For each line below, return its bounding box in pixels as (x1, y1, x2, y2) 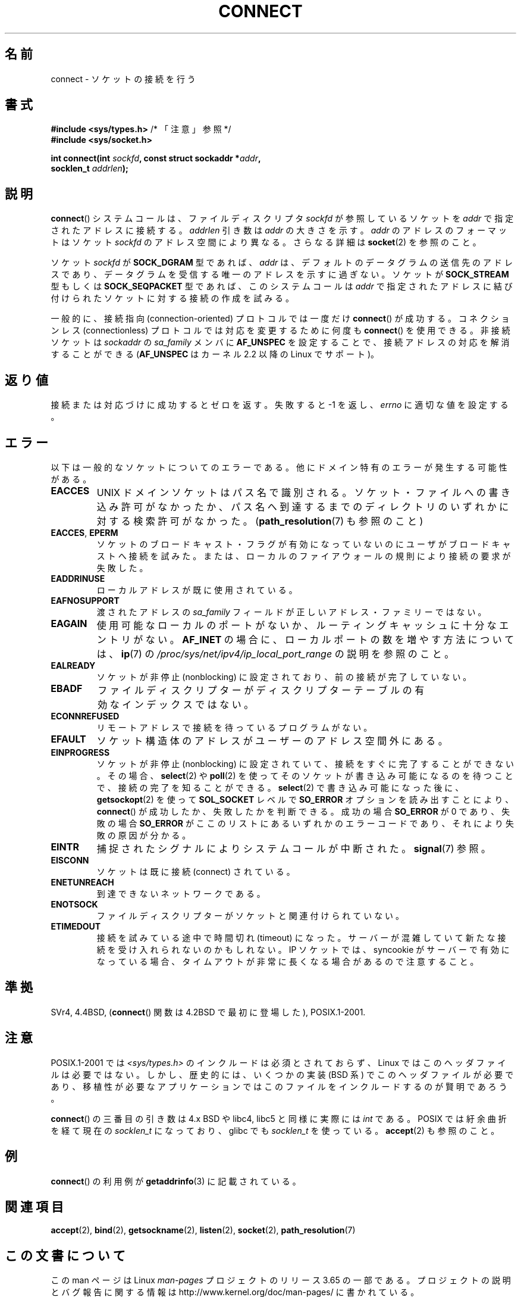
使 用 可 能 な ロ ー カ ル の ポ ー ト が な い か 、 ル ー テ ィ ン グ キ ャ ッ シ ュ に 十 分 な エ (96, 619, 509, 631)
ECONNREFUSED (51, 710, 120, 721)
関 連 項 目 (5, 1199, 64, 1214)
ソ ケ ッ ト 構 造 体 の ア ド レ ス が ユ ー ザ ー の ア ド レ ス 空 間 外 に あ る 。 (96, 734, 448, 747)
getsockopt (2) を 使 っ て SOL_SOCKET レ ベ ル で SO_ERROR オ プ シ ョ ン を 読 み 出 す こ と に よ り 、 (96, 794, 514, 805)
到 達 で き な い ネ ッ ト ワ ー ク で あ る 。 (96, 888, 265, 899)
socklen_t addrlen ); (51, 163, 128, 174)
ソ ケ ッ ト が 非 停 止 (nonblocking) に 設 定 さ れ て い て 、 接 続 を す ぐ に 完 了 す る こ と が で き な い (96, 758, 514, 769)
